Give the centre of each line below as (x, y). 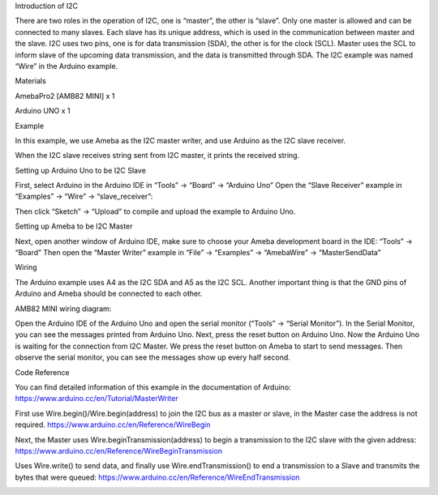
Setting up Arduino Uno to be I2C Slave (80, 170)
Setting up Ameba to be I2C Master (74, 226)
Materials (30, 81)
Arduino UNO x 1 (43, 111)
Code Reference (42, 372)
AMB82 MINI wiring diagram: (63, 309)
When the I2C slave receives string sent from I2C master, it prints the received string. (157, 156)
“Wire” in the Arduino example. (67, 66)
